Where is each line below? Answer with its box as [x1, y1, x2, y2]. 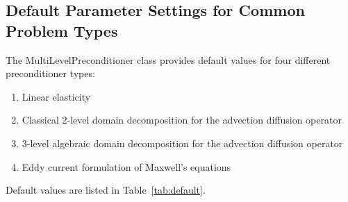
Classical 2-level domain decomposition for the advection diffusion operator [22, 112, 342, 127]
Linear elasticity [22, 89, 91, 103]
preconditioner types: [6, 66, 95, 81]
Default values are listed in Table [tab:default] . [6, 183, 206, 197]
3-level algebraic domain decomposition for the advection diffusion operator [22, 135, 343, 150]
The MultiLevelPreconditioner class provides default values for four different [6, 52, 331, 67]
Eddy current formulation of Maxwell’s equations [22, 159, 231, 174]
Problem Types [6, 19, 118, 41]
